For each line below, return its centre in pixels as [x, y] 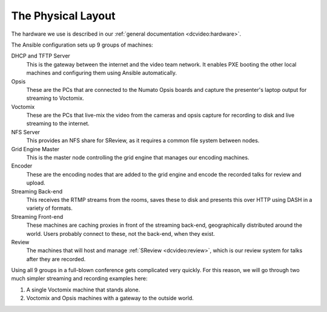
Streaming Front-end [37, 216]
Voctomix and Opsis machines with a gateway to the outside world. [110, 298]
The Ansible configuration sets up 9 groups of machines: [82, 45]
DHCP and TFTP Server [41, 56]
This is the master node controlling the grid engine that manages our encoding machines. [138, 158]
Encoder [22, 166]
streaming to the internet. [58, 123]
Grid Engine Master [35, 149]
